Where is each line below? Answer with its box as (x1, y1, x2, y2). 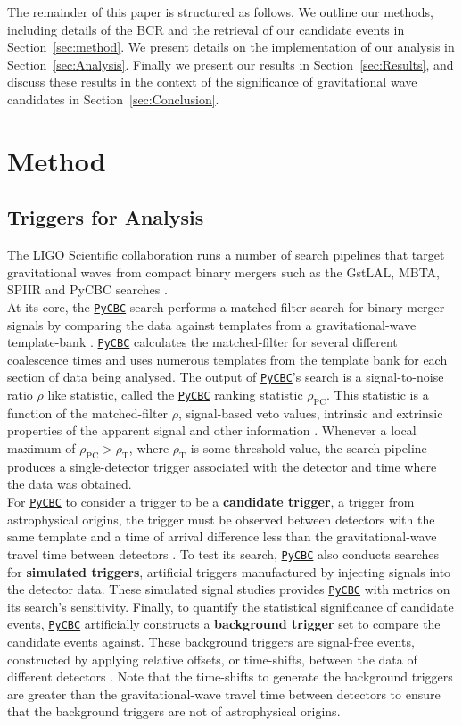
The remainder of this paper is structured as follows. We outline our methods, (7, 3, 433, 21)
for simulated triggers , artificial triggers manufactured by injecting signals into (7, 562, 451, 581)
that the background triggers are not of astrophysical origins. (7, 702, 341, 721)
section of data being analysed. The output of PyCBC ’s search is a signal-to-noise (7, 367, 444, 386)
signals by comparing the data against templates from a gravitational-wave (7, 315, 417, 334)
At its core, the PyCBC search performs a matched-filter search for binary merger (7, 297, 445, 316)
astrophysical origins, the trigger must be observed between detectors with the (7, 509, 435, 528)
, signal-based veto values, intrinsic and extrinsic (178, 403, 443, 422)
